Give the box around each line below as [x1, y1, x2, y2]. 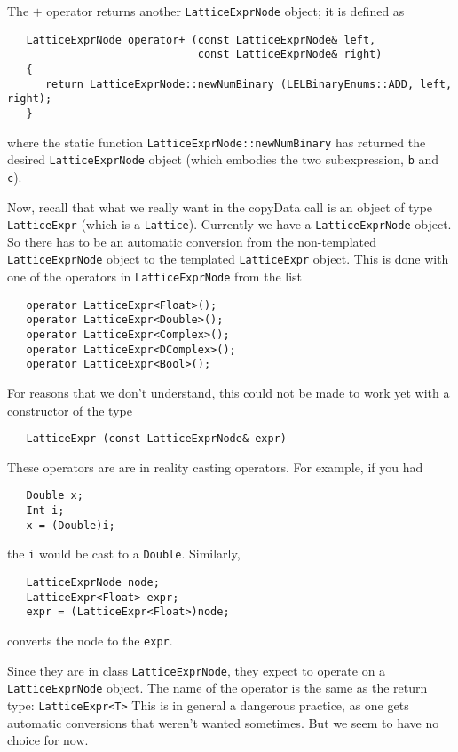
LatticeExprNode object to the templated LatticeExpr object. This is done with [7, 249, 449, 268]
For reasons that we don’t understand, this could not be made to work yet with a [7, 384, 450, 401]
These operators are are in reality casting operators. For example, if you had [7, 457, 423, 476]
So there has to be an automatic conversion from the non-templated [7, 232, 376, 250]
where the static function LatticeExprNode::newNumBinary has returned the [7, 132, 426, 151]
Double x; [26, 489, 83, 503]
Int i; [26, 504, 65, 518]
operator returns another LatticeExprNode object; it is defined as [46, 2, 405, 20]
